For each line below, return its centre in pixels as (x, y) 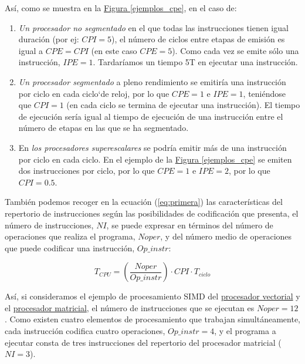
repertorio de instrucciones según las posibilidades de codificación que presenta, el (152, 213)
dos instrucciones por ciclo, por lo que (87, 171)
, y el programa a (245, 331)
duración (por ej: (49, 39)
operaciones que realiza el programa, (70, 236)
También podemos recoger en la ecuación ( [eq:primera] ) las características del (144, 202)
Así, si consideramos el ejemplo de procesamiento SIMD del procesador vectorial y (152, 296)
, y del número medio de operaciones (226, 236)
